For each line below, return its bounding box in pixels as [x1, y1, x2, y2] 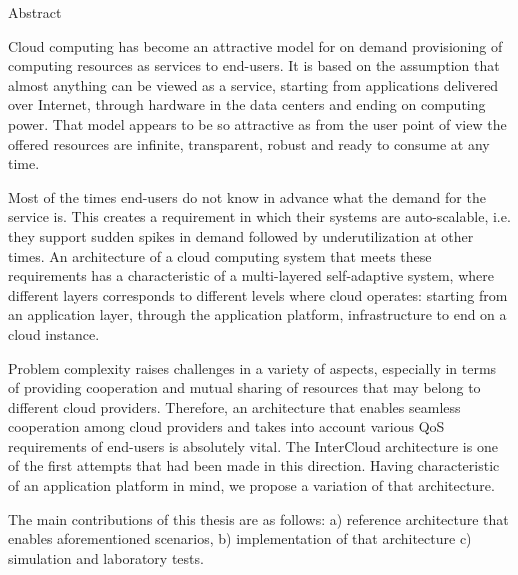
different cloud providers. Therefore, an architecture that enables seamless [8, 396, 461, 417]
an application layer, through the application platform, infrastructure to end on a [8, 304, 507, 325]
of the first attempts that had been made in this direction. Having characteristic [8, 455, 500, 476]
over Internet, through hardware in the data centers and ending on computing [8, 94, 486, 115]
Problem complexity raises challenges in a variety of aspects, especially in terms [8, 357, 497, 378]
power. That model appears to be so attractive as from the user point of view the [8, 113, 507, 134]
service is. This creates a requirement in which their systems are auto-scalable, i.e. [8, 206, 511, 227]
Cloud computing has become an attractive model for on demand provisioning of [8, 35, 503, 56]
